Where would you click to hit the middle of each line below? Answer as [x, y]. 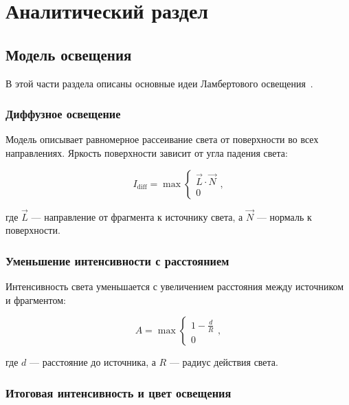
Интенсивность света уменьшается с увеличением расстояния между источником [175, 286]
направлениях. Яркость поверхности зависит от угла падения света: [147, 152]
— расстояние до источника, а [92, 362]
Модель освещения [69, 54]
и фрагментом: [36, 299]
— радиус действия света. [224, 362]
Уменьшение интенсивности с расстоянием [117, 260]
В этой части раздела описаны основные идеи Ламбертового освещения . [159, 83]
